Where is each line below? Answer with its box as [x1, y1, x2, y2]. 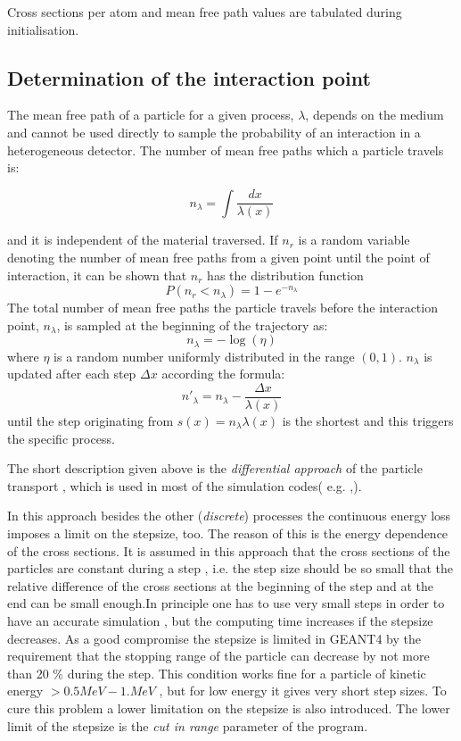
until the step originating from [7, 412, 174, 430]
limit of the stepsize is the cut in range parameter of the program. [7, 716, 368, 735]
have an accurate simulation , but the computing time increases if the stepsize [7, 611, 433, 629]
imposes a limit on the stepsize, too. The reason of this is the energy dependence [7, 524, 449, 542]
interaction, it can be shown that [7, 265, 187, 284]
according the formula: [161, 364, 285, 383]
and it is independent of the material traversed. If [7, 230, 278, 249]
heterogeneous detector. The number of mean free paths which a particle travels [7, 140, 444, 159]
